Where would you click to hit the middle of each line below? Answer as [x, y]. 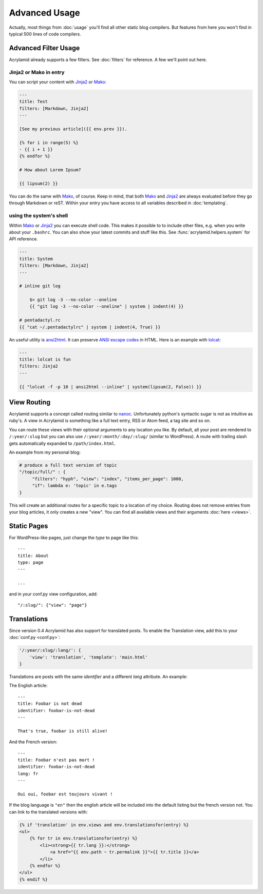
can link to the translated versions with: [48, 812]
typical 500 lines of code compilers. [45, 34]
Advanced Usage [45, 13]
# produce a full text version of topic [68, 465]
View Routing [30, 402]
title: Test [34, 102]
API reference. [24, 239]
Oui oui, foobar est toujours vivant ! [65, 794]
